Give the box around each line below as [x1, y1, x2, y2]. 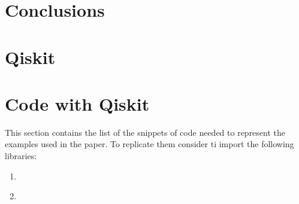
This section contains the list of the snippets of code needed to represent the [5, 126, 286, 138]
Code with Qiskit [5, 91, 150, 115]
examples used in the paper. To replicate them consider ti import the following [5, 138, 294, 150]
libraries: [5, 150, 37, 162]
